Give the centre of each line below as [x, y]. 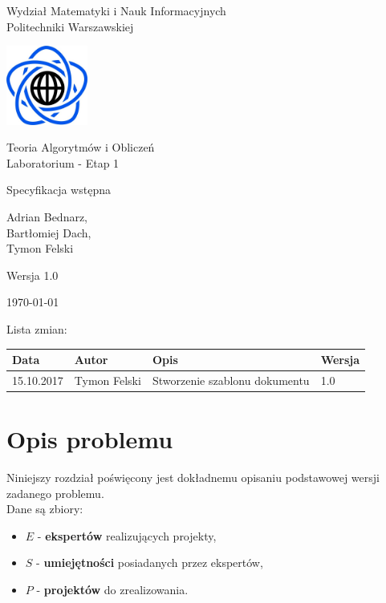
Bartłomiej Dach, [49, 232]
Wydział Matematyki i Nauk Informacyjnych [116, 10]
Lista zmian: [37, 328]
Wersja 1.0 [33, 275]
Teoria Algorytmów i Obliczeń [81, 147]
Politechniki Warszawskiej [70, 26]
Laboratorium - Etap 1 [63, 162]
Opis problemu [90, 439]
